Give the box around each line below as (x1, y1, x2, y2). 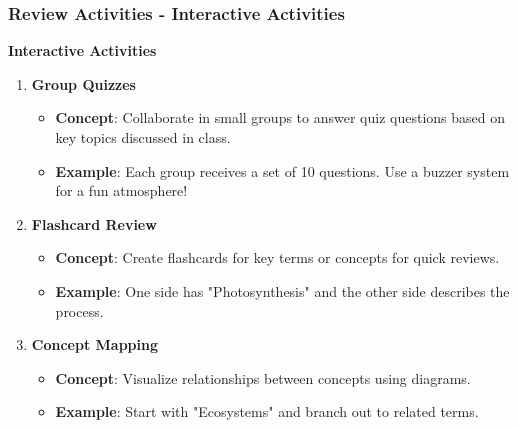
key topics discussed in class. (55, 127, 231, 147)
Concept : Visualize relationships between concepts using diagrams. (55, 367, 471, 388)
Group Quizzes (31, 73, 136, 94)
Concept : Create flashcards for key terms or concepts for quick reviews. (55, 247, 500, 268)
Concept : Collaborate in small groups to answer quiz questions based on (55, 107, 505, 128)
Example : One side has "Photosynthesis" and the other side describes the (55, 280, 510, 301)
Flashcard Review (31, 213, 157, 234)
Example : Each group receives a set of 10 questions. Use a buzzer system (55, 160, 510, 181)
